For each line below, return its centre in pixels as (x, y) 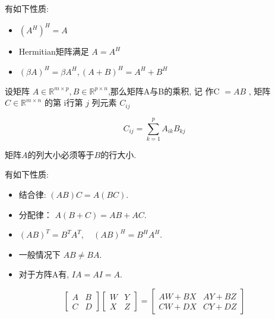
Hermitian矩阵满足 (54, 51)
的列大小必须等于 (61, 154)
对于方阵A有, (44, 274)
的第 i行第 (64, 102)
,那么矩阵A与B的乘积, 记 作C (164, 91)
